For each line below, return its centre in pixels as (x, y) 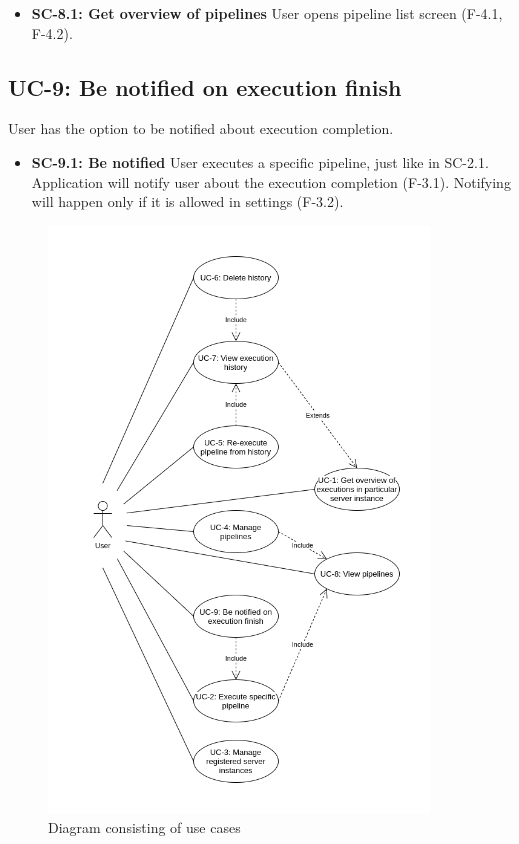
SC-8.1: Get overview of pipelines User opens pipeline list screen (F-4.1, (267, 13)
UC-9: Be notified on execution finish (205, 86)
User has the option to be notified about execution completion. (201, 128)
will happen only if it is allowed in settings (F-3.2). (187, 201)
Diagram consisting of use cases (144, 826)
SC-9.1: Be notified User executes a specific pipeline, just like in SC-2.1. (260, 161)
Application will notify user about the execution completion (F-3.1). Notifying (271, 181)
